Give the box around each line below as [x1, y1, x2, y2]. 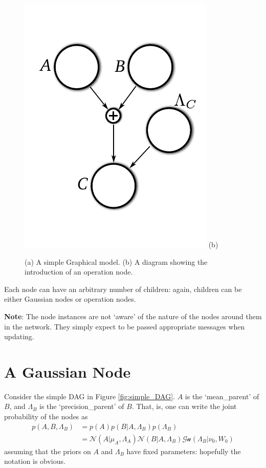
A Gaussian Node [4, 361, 131, 382]
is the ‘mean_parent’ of [185, 391, 259, 401]
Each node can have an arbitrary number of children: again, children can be [4, 283, 242, 294]
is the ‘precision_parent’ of [39, 401, 124, 412]
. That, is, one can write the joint [131, 401, 237, 412]
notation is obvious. [4, 456, 65, 466]
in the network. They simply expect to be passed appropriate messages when [4, 321, 245, 331]
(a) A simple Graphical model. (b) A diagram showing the [25, 256, 208, 267]
